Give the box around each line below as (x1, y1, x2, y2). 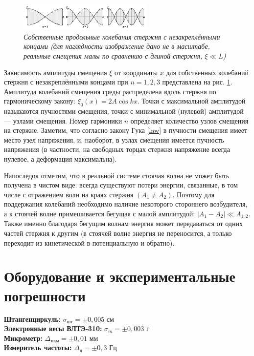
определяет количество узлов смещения (130, 115, 249, 126)
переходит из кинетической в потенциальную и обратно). (4, 237, 175, 248)
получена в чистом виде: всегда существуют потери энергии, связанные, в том (4, 180, 238, 190)
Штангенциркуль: (4, 314, 61, 324)
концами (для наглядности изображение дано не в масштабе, (23, 41, 210, 51)
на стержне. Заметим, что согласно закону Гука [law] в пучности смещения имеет (4, 125, 248, 135)
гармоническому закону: (4, 96, 75, 106)
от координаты (115, 67, 158, 77)
